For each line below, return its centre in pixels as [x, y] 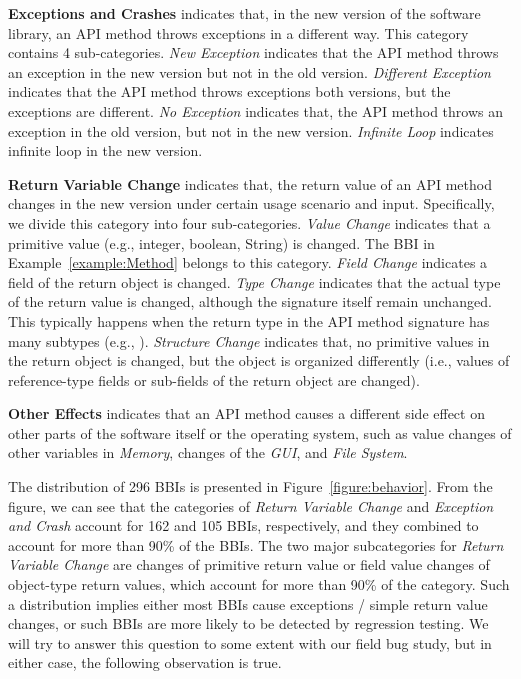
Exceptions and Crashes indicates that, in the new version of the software [244, 13]
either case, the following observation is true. [145, 662]
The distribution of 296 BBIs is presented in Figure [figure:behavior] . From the [250, 486]
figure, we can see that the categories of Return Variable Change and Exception [251, 505]
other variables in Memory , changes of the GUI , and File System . [208, 452]
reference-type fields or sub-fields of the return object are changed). [214, 379]
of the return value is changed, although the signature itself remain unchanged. [250, 301]
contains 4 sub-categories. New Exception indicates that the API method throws [253, 52]
